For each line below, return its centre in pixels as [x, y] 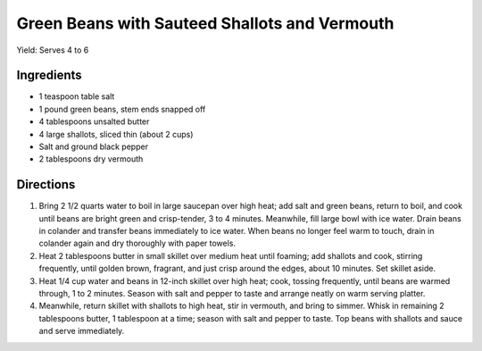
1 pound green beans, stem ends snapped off [122, 109]
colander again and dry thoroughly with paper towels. [137, 243]
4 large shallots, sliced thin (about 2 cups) [116, 134]
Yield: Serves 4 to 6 [53, 50]
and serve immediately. [82, 331]
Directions [46, 184]
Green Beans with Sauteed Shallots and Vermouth [205, 23]
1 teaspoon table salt [77, 96]
